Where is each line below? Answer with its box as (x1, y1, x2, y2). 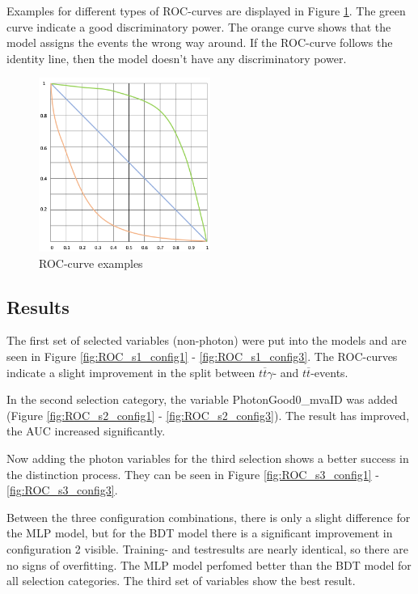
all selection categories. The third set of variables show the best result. (6, 572, 356, 589)
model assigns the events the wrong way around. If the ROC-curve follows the (6, 34, 393, 51)
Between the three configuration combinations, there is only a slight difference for (6, 508, 411, 525)
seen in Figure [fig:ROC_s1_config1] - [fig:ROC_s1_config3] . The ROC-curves (6, 348, 398, 365)
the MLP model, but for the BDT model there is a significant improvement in (6, 524, 393, 541)
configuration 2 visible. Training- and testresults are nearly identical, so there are (6, 541, 408, 557)
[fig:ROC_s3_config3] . (6, 482, 118, 499)
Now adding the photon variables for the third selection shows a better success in (6, 450, 409, 467)
